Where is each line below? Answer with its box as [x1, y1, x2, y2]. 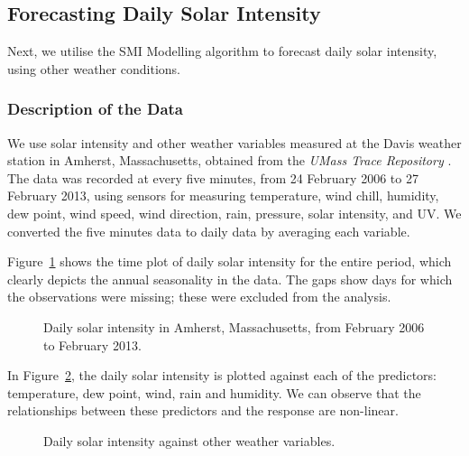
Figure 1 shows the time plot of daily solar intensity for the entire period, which [7, 252, 452, 271]
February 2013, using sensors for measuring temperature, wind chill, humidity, [7, 186, 439, 205]
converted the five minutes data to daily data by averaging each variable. [7, 221, 410, 240]
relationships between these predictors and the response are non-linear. [7, 401, 399, 420]
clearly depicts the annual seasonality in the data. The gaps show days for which [7, 269, 453, 288]
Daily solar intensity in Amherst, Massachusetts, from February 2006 [43, 317, 425, 336]
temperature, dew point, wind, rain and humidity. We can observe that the [7, 383, 421, 402]
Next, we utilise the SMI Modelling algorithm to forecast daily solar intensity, [7, 42, 437, 60]
